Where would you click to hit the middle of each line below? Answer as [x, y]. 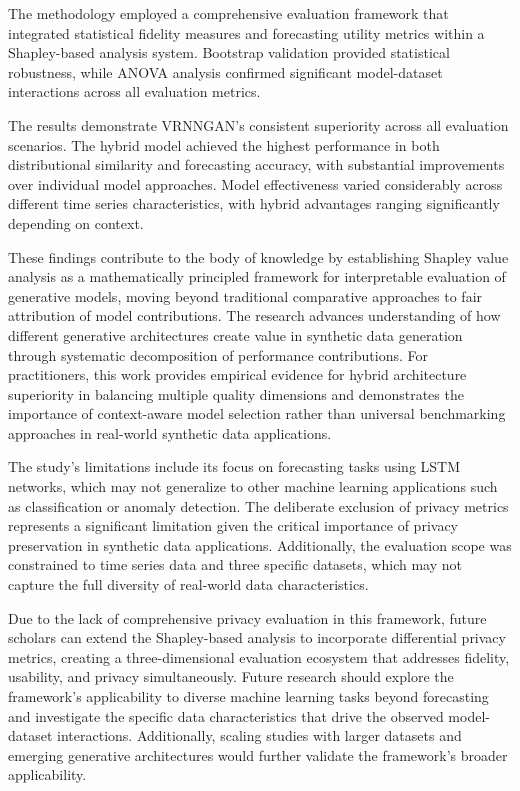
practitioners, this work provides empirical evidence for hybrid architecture [237, 374]
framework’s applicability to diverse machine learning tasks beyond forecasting [248, 696]
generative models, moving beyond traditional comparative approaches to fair [245, 295]
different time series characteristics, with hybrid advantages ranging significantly [254, 203]
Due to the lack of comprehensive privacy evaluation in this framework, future [247, 617]
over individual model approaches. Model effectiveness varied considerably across [255, 183]
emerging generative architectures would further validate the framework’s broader [258, 754]
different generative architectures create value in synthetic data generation [235, 334]
